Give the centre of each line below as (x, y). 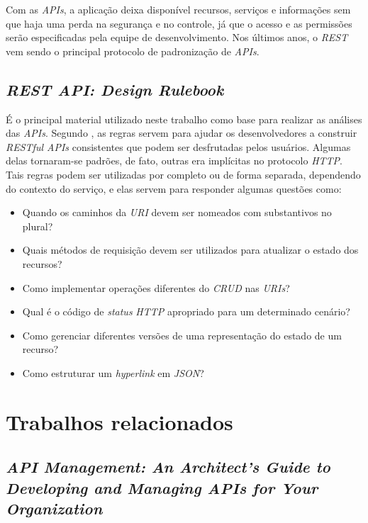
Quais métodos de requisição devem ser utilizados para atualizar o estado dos (190, 250)
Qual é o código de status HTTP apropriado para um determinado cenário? (186, 311)
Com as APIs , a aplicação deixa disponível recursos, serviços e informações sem (178, 9)
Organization (54, 508)
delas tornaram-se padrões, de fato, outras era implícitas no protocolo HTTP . (174, 161)
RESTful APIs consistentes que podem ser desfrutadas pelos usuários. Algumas (178, 146)
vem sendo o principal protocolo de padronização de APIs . (133, 51)
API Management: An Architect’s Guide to (168, 467)
